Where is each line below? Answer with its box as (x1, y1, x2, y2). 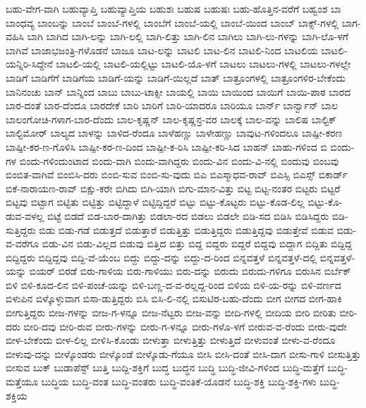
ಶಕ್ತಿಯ (6, 388, 28, 402)
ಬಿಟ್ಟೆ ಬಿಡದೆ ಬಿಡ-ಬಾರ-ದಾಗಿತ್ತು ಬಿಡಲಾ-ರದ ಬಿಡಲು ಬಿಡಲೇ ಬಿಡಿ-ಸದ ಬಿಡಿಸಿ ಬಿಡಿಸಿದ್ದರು (47, 208, 329, 223)
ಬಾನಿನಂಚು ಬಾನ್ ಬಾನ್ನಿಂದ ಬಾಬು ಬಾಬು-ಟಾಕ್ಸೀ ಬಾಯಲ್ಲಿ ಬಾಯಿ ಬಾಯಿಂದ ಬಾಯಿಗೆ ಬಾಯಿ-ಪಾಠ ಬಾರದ (6, 84, 351, 99)
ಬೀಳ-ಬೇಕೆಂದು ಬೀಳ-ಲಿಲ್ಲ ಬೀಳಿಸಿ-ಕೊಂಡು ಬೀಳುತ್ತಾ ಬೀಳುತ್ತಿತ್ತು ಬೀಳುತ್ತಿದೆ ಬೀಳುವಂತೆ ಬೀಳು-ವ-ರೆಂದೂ (6, 333, 336, 347)
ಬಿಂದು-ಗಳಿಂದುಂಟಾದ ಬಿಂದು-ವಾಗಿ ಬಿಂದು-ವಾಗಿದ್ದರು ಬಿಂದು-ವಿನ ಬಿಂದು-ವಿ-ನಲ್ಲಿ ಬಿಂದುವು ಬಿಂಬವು (19, 153, 339, 168)
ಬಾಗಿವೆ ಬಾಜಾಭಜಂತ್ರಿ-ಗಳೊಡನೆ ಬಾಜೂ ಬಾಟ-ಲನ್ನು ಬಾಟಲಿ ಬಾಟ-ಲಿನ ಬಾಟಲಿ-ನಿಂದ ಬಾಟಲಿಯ (6, 42, 318, 57)
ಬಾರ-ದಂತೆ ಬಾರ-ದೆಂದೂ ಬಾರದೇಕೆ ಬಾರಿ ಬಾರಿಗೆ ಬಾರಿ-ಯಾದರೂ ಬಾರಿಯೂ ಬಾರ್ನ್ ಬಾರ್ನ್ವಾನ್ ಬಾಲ (6, 98, 338, 113)
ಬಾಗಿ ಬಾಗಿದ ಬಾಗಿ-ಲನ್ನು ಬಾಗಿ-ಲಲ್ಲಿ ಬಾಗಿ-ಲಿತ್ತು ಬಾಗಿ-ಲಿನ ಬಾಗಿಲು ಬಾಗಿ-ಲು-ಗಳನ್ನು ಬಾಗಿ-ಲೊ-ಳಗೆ (27, 29, 348, 44)
